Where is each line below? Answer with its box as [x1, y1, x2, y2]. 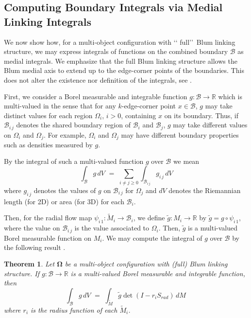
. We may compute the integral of [102, 232, 202, 243]
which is [218, 91, 242, 101]
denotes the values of [33, 185, 96, 195]
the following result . [4, 242, 66, 252]
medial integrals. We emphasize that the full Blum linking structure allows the [4, 55, 237, 66]
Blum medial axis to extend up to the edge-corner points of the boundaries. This [4, 65, 244, 75]
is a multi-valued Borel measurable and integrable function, [70, 268, 245, 278]
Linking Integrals [4, 14, 91, 29]
